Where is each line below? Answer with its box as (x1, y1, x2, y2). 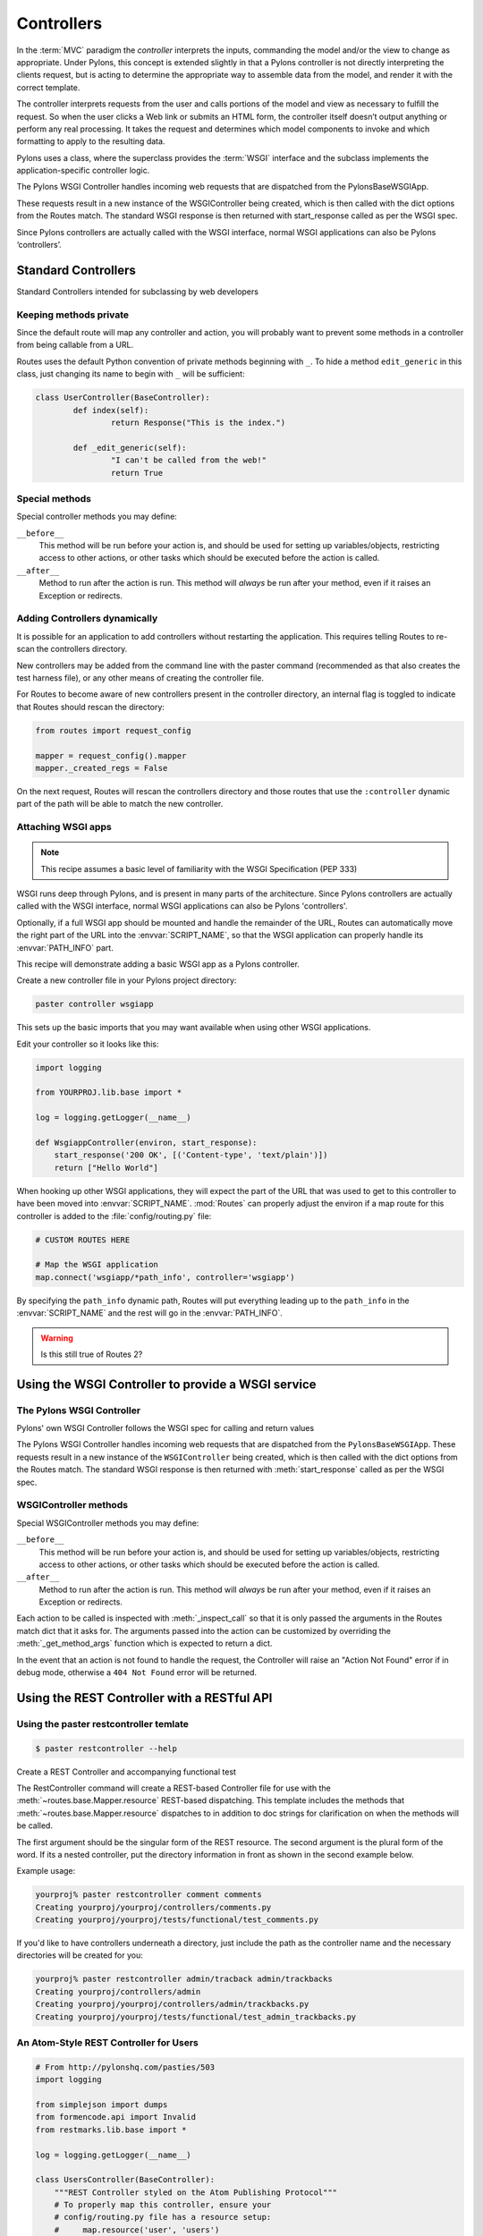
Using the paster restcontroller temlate (16, 1717, 190, 1730)
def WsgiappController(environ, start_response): (35, 1138, 258, 1148)
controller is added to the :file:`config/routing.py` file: (16, 1210, 212, 1221)
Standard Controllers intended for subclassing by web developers (16, 286, 259, 297)
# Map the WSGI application (35, 1259, 158, 1270)
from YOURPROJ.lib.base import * (35, 1088, 182, 1097)
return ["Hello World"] (54, 1163, 158, 1173)
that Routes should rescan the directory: (16, 701, 165, 712)
